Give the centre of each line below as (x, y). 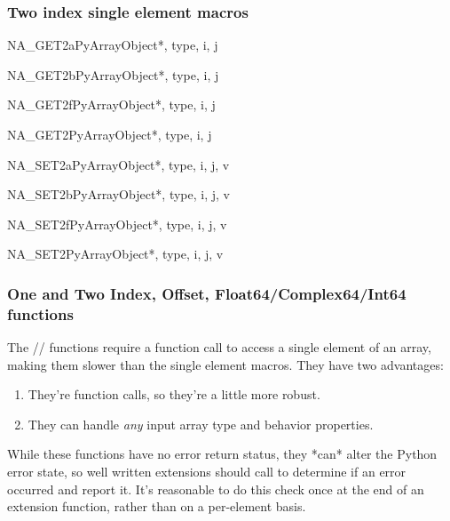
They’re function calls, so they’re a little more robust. (174, 394)
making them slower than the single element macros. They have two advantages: (225, 364)
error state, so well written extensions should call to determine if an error (207, 472)
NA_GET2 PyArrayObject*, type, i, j (110, 134)
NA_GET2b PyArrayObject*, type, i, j (113, 74)
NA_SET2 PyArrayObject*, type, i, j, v (115, 254)
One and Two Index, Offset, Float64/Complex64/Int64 (207, 293)
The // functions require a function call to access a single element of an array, (219, 347)
